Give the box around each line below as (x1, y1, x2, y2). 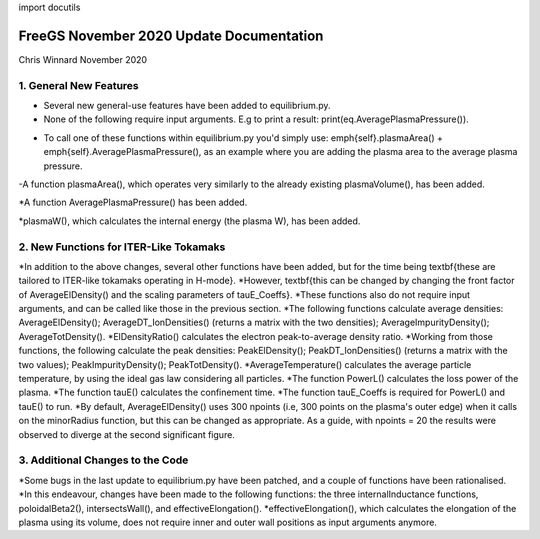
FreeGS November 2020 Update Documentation (18, 27, 324, 44)
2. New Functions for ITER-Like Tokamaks (18, 240, 226, 254)
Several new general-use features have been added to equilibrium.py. (43, 100, 331, 112)
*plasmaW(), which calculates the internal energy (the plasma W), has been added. (18, 215, 361, 227)
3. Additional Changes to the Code (18, 453, 189, 467)
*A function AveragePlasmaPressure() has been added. (18, 196, 248, 209)
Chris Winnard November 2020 (18, 53, 148, 65)
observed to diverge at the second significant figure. (18, 428, 235, 440)
